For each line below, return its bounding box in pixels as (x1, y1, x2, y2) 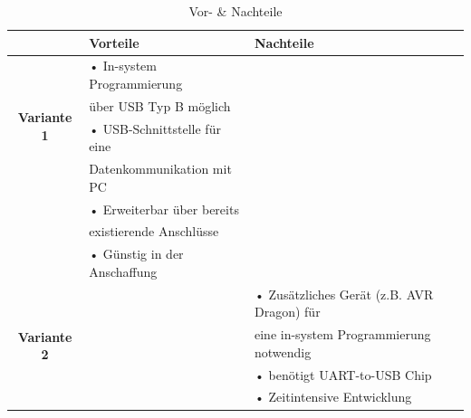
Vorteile (89, 33, 139, 52)
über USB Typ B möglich (89, 96, 231, 115)
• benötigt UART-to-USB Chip (254, 365, 432, 384)
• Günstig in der (89, 244, 184, 263)
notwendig (254, 342, 312, 361)
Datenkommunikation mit (89, 159, 232, 178)
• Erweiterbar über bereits (89, 199, 239, 218)
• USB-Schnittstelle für (89, 119, 221, 138)
